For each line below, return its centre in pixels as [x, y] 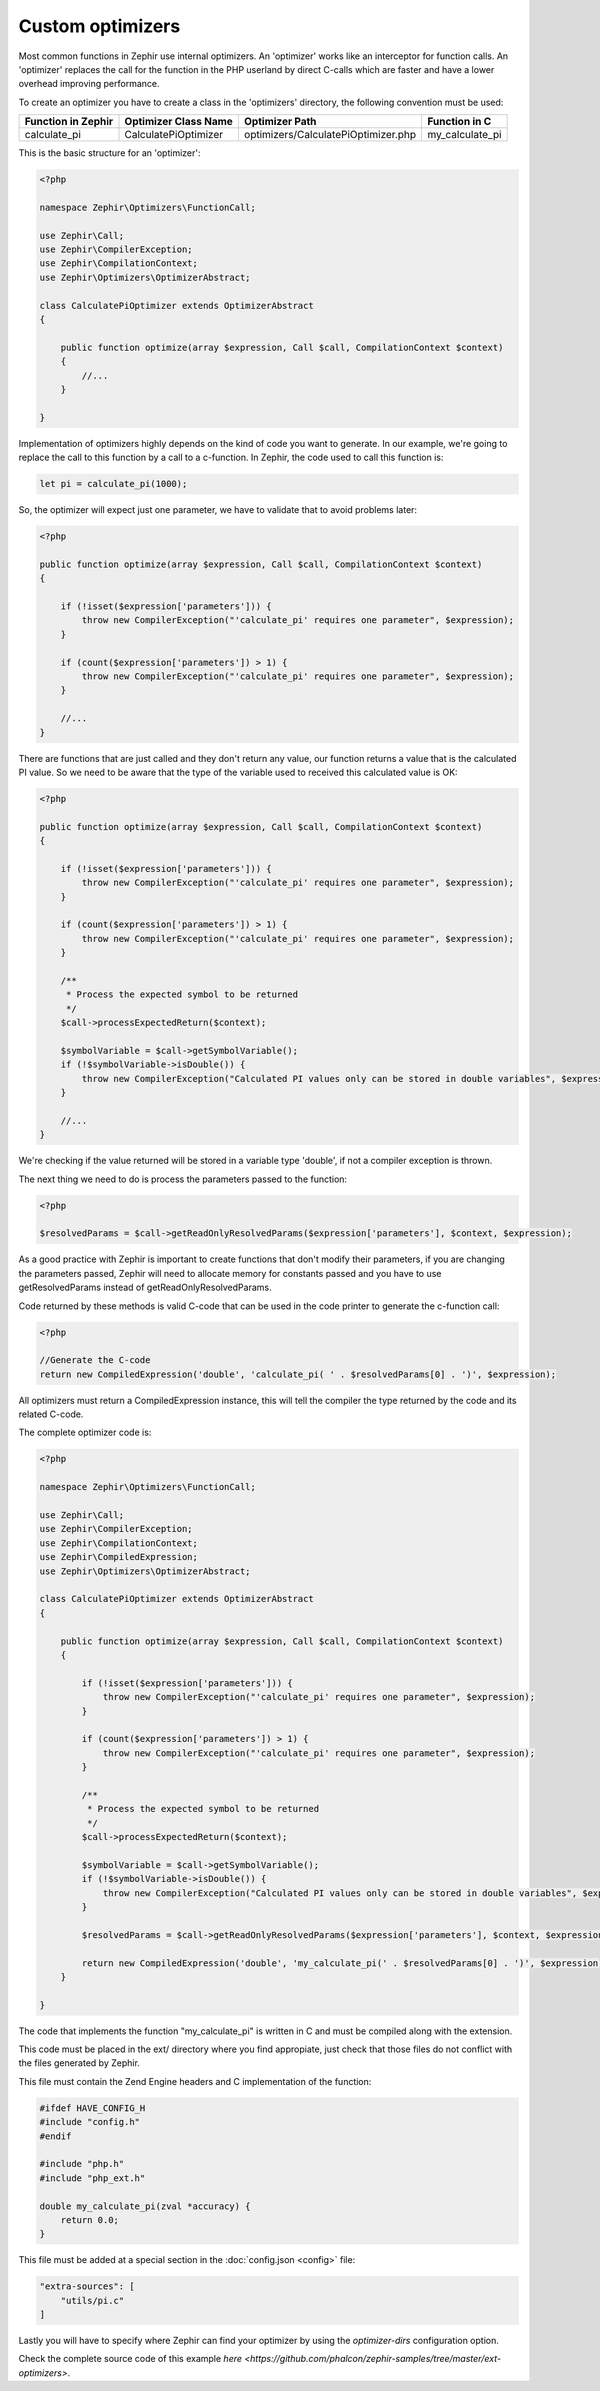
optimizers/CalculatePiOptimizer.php [330, 135]
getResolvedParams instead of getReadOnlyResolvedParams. [145, 1287]
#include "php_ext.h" [92, 2178]
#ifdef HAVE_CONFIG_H [92, 2108]
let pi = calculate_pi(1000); [113, 484]
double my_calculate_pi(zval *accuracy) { [145, 2206]
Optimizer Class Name [179, 122]
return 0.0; [90, 2219]
